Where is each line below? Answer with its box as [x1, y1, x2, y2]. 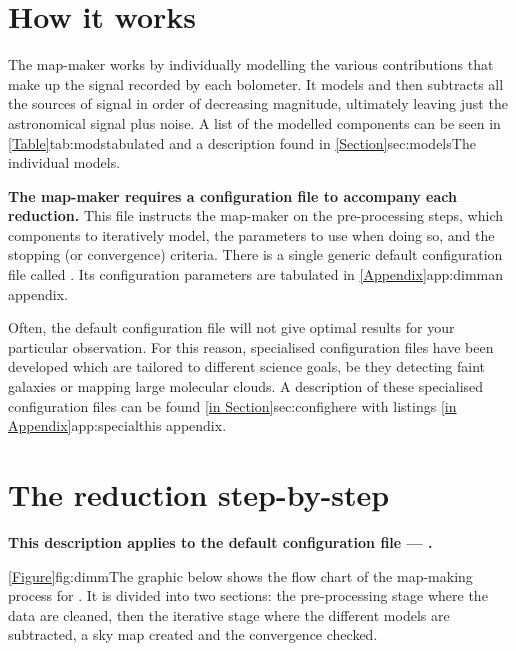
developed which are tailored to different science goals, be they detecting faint [8, 356, 486, 377]
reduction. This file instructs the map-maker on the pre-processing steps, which [8, 205, 504, 226]
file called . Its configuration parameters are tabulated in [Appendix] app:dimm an [8, 264, 504, 285]
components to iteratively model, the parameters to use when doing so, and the [8, 224, 495, 245]
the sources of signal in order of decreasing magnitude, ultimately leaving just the [8, 93, 508, 114]
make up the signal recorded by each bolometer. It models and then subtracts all [8, 73, 504, 94]
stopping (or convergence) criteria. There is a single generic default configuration [8, 244, 503, 265]
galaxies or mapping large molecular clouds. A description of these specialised [8, 376, 484, 397]
